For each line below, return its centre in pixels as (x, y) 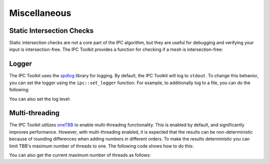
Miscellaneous (40, 13)
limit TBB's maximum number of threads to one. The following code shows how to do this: (101, 146)
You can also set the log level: (40, 99)
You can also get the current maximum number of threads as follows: (80, 155)
